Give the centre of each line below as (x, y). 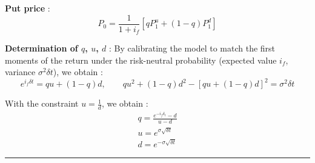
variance (20, 72)
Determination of (41, 48)
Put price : (28, 8)
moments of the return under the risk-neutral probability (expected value (141, 60)
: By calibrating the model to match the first (192, 48)
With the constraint (42, 103)
